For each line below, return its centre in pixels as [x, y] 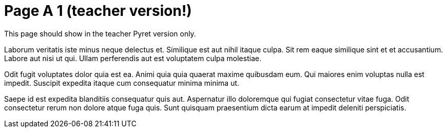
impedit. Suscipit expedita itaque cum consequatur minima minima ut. [122, 83]
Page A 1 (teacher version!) [98, 11]
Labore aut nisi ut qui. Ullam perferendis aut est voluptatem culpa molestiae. [133, 58]
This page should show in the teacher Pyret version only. [100, 33]
